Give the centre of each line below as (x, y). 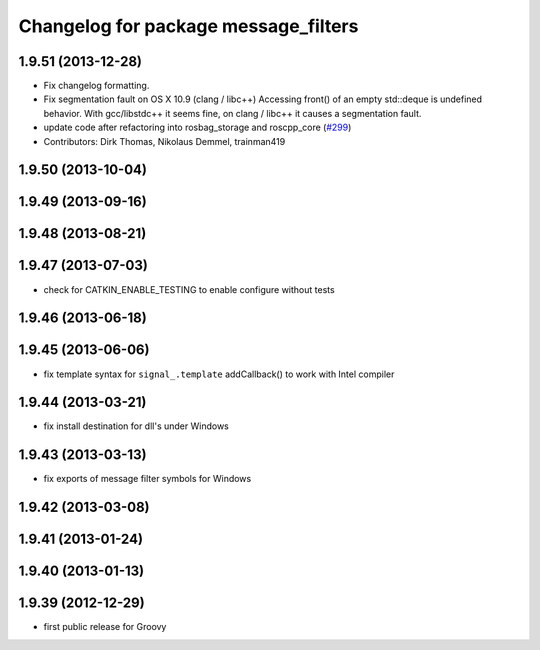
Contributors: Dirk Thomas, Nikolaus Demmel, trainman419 (164, 141)
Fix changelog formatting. (96, 86)
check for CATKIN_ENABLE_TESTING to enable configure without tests (189, 289)
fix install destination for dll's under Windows (136, 426)
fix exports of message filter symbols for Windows (147, 479)
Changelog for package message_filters (188, 26)
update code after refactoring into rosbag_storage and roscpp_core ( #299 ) (197, 127)
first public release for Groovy (105, 627)
